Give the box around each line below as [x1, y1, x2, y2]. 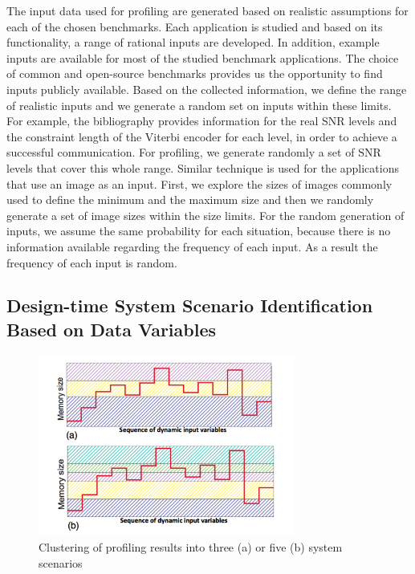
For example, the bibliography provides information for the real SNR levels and [6, 112, 397, 129]
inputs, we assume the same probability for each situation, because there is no [6, 222, 391, 239]
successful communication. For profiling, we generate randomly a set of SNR [6, 144, 381, 161]
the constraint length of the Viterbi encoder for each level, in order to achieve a [6, 128, 397, 145]
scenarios [39, 554, 83, 571]
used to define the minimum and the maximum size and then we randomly [6, 191, 374, 208]
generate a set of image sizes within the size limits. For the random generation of [6, 206, 405, 223]
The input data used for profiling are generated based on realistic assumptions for [6, 2, 409, 18]
